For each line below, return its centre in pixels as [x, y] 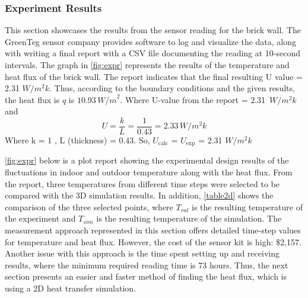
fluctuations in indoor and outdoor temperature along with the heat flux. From [149, 172]
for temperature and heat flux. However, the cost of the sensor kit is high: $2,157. [153, 241]
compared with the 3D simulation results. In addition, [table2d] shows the [139, 195]
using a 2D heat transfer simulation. [71, 288]
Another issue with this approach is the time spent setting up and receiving [142, 253]
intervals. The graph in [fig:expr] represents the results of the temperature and [147, 65]
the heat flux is [32, 99]
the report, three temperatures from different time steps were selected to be [142, 183]
